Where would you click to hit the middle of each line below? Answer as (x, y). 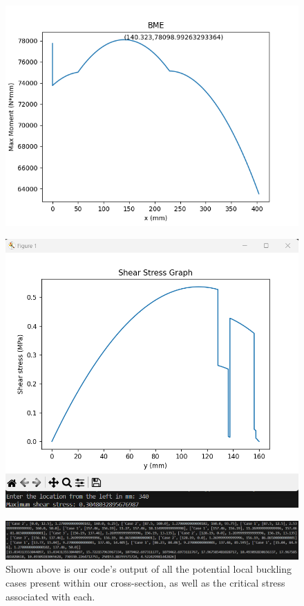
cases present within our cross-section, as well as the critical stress (145, 583)
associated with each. (50, 596)
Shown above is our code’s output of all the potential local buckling (149, 569)
